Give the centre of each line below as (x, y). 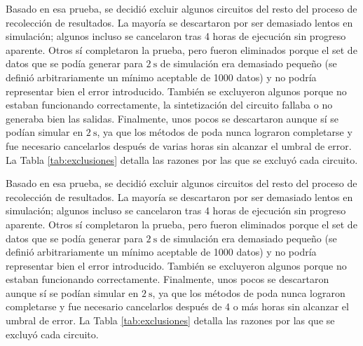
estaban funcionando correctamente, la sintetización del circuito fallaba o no (169, 105)
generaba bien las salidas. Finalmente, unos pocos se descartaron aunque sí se (172, 118)
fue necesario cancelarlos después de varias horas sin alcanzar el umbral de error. (179, 145)
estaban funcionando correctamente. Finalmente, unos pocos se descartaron (167, 279)
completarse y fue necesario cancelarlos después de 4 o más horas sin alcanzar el (177, 306)
